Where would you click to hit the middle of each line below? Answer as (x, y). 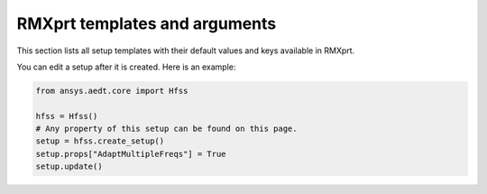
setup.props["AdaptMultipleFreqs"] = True (131, 154)
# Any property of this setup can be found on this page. (166, 129)
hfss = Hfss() (67, 116)
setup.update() (69, 166)
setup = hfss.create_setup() (100, 141)
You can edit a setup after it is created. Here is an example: (126, 67)
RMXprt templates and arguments (147, 23)
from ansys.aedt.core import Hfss (112, 91)
